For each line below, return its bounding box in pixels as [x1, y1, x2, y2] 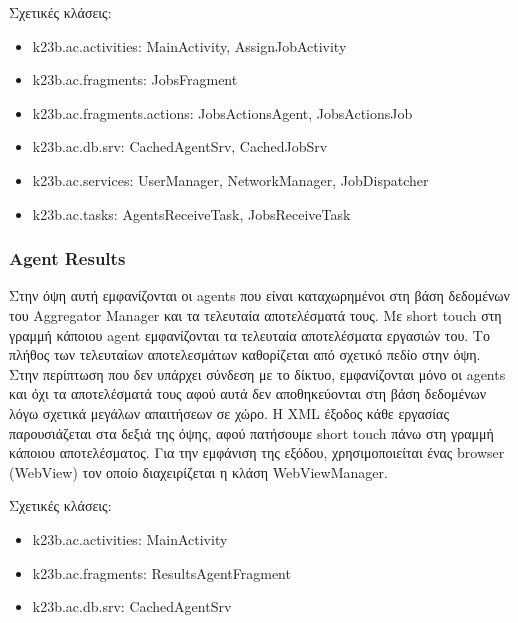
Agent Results [9, 246, 126, 271]
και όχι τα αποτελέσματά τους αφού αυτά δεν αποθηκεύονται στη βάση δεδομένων [9, 383, 487, 404]
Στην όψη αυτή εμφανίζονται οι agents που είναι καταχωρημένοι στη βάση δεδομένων [9, 285, 510, 306]
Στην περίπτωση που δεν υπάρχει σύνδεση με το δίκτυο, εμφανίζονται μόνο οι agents [9, 363, 506, 384]
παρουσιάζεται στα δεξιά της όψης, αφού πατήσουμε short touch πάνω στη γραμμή [9, 422, 494, 443]
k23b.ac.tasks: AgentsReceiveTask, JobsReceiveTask [32, 203, 351, 224]
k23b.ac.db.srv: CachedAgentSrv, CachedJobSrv [32, 136, 328, 157]
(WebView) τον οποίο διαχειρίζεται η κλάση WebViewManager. [9, 461, 388, 482]
